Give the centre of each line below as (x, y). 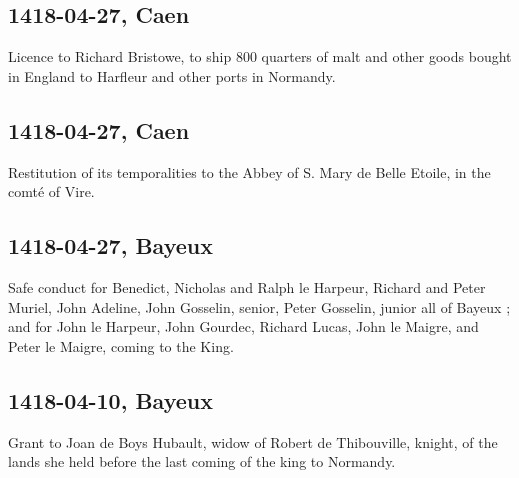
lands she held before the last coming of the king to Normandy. (202, 461)
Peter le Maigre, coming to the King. (121, 345)
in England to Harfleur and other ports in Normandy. (172, 75)
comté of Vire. (51, 191)
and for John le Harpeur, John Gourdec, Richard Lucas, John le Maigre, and (243, 326)
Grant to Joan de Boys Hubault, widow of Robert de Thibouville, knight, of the (253, 441)
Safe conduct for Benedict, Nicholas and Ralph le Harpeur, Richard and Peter (247, 286)
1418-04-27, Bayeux (110, 245)
